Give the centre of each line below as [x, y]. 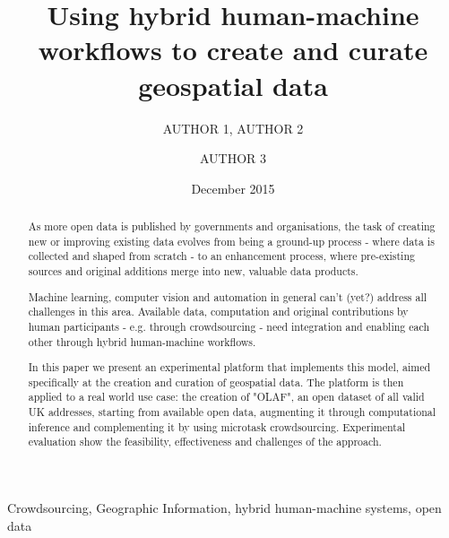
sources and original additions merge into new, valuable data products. [193, 271]
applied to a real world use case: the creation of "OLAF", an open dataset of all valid [226, 397]
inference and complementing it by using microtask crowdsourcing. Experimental [217, 426]
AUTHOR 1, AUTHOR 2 [233, 128]
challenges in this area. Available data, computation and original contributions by [218, 312]
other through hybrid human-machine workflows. [142, 341]
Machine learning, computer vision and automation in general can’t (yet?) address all [228, 296]
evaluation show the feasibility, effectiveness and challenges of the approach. [205, 442]
